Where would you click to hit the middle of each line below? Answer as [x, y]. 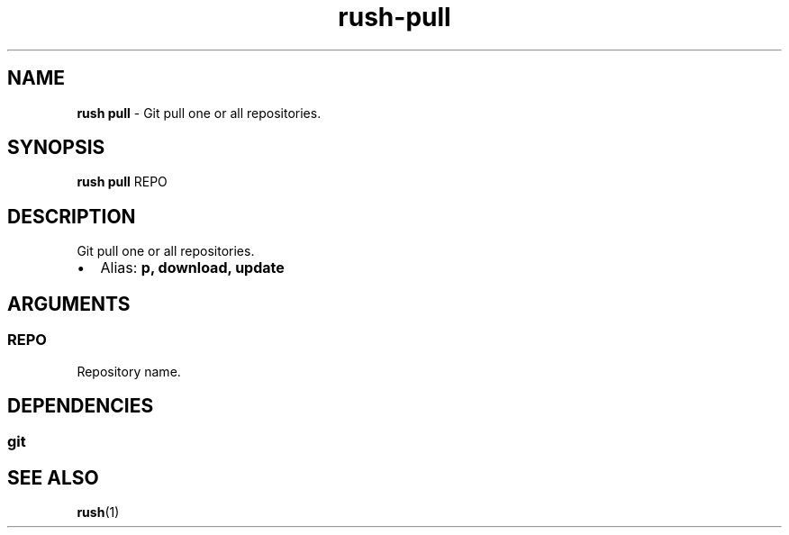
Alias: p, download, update [192, 268]
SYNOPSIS [56, 148]
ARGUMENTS [69, 304]
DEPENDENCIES [81, 405]
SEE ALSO [53, 477]
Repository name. [129, 371]
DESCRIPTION [72, 216]
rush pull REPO [122, 182]
